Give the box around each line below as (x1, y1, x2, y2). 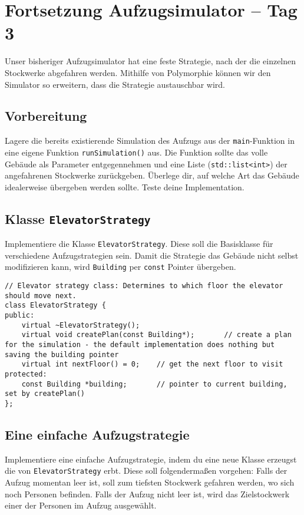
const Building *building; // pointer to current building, (21, 379, 288, 388)
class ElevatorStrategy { (5, 301, 106, 310)
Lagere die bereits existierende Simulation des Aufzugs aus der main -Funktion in (5, 134, 295, 147)
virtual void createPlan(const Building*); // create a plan (21, 331, 292, 339)
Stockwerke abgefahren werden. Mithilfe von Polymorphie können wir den (5, 66, 271, 78)
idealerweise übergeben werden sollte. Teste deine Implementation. (5, 180, 244, 193)
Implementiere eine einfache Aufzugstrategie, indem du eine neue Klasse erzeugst (5, 453, 297, 465)
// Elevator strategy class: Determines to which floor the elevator (5, 282, 283, 290)
